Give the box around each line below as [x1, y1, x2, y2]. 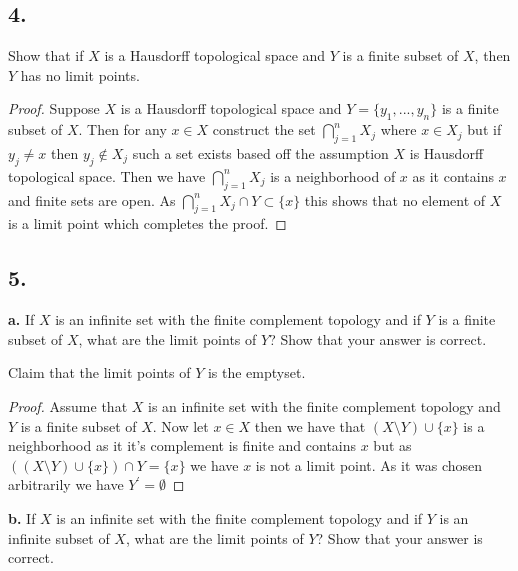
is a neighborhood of [270, 165, 396, 186]
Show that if [8, 45, 84, 66]
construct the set [212, 119, 316, 140]
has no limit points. [20, 64, 140, 85]
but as [373, 435, 412, 456]
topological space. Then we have [8, 165, 206, 186]
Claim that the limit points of [8, 362, 191, 383]
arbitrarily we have [8, 474, 124, 495]
